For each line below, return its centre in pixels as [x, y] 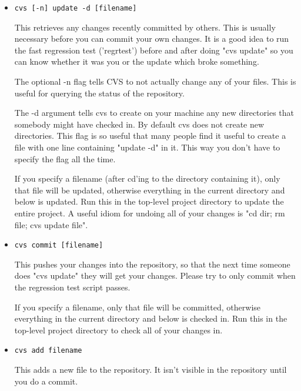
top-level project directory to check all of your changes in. [118, 330]
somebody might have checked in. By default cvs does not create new [139, 124]
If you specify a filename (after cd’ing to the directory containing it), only [147, 178]
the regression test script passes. [72, 287]
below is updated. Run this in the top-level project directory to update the [149, 201]
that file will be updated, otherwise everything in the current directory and [150, 190]
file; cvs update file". [51, 224]
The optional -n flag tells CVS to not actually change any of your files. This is [155, 81]
